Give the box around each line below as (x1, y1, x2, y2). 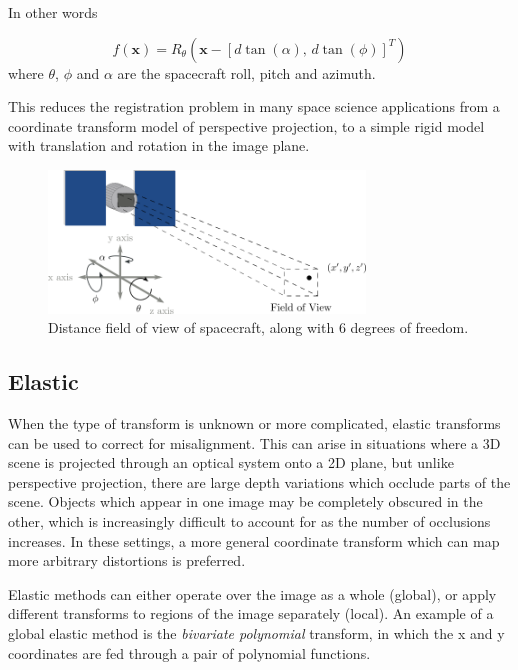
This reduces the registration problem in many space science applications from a (8, 96, 500, 117)
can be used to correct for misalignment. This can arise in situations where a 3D (8, 432, 501, 453)
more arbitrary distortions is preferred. (8, 550, 246, 571)
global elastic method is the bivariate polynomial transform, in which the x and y (8, 622, 505, 643)
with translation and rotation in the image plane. (8, 135, 310, 156)
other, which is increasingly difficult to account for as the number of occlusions (8, 510, 491, 531)
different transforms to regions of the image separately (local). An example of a (8, 603, 494, 624)
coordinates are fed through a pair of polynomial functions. (8, 642, 371, 663)
